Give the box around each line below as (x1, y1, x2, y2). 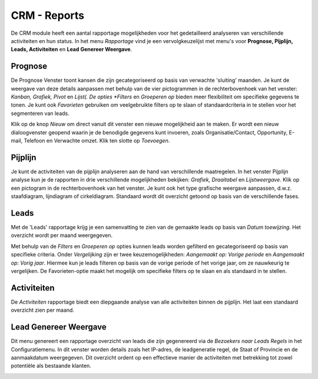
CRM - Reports (11, 9, 85, 22)
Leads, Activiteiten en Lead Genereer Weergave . (11, 46, 132, 53)
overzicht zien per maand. (11, 307, 75, 314)
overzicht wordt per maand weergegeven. (11, 232, 113, 239)
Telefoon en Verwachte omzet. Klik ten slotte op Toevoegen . (24, 137, 170, 144)
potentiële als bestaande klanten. (11, 362, 91, 370)
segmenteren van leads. (11, 110, 70, 117)
